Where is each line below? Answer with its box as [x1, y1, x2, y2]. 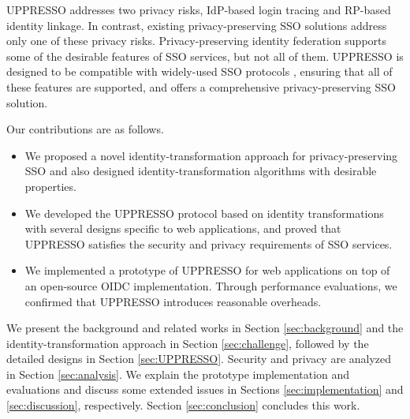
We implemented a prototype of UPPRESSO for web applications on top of [24, 262, 390, 279]
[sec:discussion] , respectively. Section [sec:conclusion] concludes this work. [6, 397, 360, 413]
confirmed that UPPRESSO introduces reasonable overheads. [24, 293, 322, 309]
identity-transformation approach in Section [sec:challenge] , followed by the [6, 335, 369, 351]
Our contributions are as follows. [6, 121, 164, 137]
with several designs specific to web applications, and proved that [24, 220, 341, 237]
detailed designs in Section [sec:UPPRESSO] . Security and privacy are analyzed [6, 350, 392, 367]
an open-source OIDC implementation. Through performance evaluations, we [24, 277, 397, 294]
